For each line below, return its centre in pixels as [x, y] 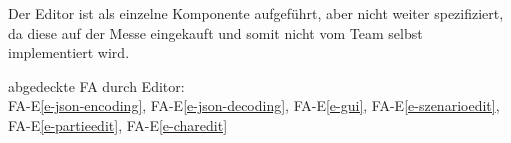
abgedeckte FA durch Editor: [96, 85]
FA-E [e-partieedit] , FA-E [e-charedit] [118, 124]
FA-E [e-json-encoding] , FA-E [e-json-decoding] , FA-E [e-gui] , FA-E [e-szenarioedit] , [254, 105]
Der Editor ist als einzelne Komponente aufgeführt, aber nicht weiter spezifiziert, [256, 13]
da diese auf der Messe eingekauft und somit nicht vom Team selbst [215, 32]
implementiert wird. [69, 52]
